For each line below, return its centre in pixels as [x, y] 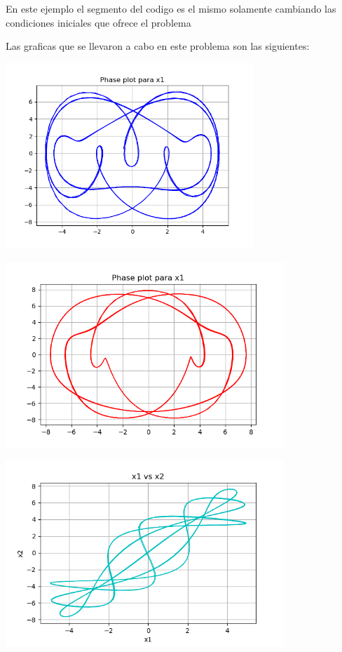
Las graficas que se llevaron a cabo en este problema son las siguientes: [158, 46]
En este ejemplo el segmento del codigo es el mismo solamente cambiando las [171, 8]
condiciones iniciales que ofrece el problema [98, 22]
